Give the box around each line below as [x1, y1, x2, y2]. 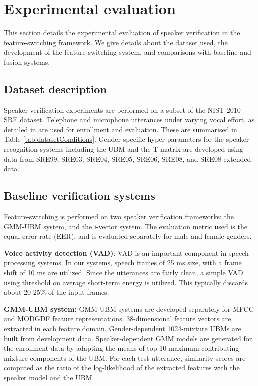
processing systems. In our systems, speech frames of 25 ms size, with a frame [4, 257, 242, 268]
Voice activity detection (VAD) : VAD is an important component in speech [4, 247, 249, 258]
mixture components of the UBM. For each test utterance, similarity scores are [4, 352, 246, 363]
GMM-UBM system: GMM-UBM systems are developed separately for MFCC [4, 303, 254, 314]
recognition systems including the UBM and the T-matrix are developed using [4, 144, 243, 154]
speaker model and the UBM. [4, 372, 94, 382]
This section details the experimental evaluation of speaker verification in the [4, 27, 240, 38]
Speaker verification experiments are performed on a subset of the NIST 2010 [4, 104, 241, 115]
